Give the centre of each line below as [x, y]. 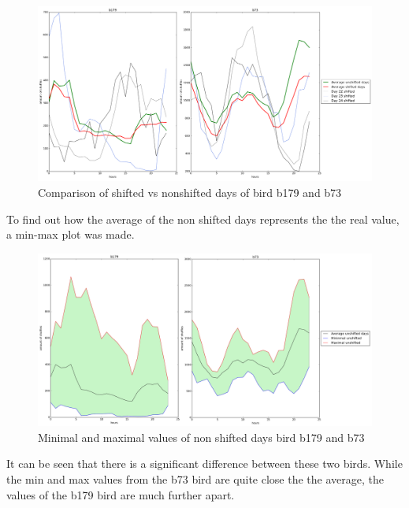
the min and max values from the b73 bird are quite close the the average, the [195, 478]
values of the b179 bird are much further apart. [121, 494]
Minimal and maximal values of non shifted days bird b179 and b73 [201, 437]
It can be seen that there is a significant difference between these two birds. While [204, 464]
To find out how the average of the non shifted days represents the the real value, [203, 219]
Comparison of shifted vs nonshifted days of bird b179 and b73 [190, 192]
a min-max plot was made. [71, 234]
